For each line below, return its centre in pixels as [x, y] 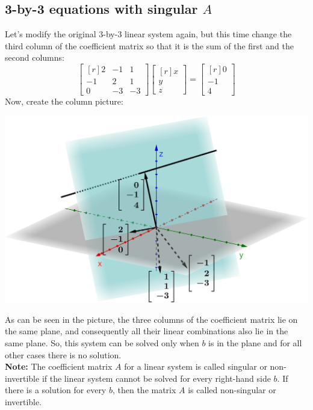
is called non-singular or [232, 390]
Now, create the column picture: [64, 101]
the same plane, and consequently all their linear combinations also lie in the [147, 331]
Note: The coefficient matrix [59, 366]
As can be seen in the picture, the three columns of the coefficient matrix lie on [151, 319]
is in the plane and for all [255, 343]
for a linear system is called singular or [196, 366]
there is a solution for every [56, 390]
